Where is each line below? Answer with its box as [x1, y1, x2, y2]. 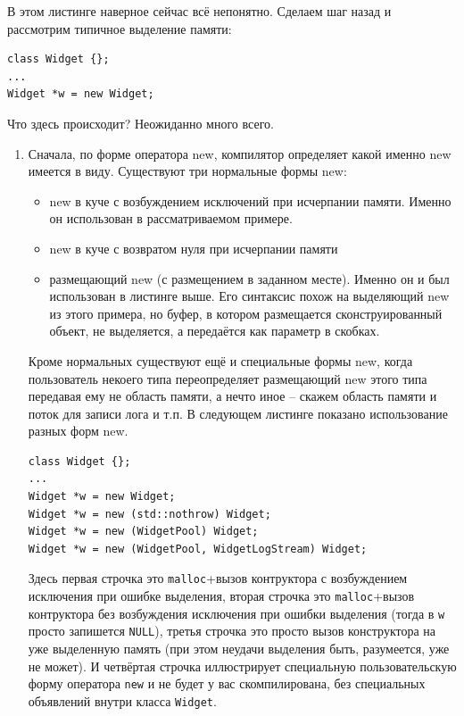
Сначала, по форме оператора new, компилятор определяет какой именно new [28, 144, 452, 162]
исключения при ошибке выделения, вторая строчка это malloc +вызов [28, 587, 415, 605]
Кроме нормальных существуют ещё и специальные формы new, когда [28, 351, 413, 370]
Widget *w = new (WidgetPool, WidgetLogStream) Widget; [28, 542, 368, 555]
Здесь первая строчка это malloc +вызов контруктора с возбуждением [28, 569, 408, 587]
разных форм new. [28, 421, 128, 440]
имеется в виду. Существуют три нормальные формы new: [28, 162, 347, 180]
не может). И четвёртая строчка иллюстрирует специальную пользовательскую [28, 656, 457, 675]
